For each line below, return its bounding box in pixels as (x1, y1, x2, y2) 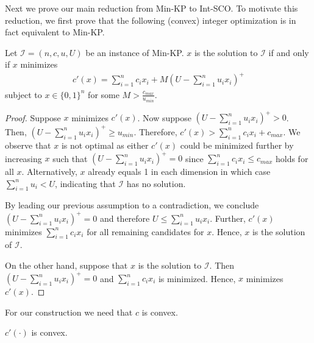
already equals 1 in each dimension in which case (88, 165, 271, 178)
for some (88, 88, 120, 101)
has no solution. (126, 177, 186, 189)
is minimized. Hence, (158, 272, 236, 285)
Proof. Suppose (5, 111, 61, 124)
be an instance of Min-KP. (85, 46, 184, 58)
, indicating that (55, 177, 116, 189)
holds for (275, 152, 309, 164)
